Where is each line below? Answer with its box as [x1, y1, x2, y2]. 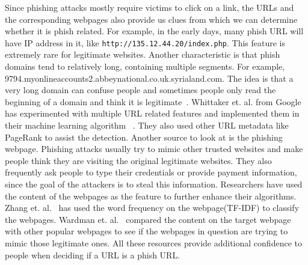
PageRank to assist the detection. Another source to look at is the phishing [5, 130, 283, 143]
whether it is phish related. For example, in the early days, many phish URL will [5, 25, 304, 37]
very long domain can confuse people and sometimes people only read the [5, 84, 276, 96]
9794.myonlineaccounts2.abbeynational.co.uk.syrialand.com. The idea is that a [5, 72, 294, 84]
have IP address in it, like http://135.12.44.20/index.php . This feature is [5, 36, 286, 49]
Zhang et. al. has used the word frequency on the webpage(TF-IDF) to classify [5, 201, 300, 214]
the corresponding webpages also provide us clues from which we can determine [5, 13, 298, 25]
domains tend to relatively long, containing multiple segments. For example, [5, 60, 285, 73]
